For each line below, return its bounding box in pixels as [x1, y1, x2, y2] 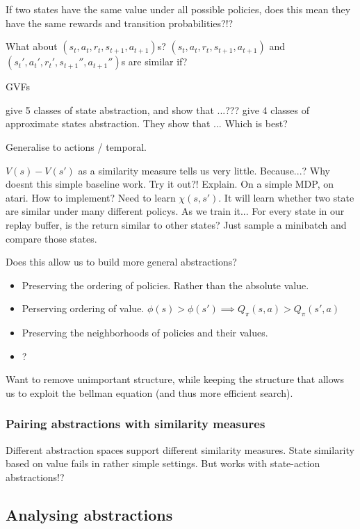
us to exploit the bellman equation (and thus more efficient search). [6, 385, 293, 400]
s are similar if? [121, 54, 188, 69]
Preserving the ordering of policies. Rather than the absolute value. [22, 277, 309, 292]
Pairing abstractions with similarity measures [6, 415, 265, 432]
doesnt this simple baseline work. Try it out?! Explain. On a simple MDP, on [6, 177, 334, 191]
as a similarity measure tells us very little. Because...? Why [78, 163, 330, 177]
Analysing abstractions [6, 503, 173, 525]
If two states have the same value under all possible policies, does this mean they [6, 2, 351, 16]
